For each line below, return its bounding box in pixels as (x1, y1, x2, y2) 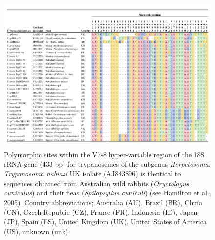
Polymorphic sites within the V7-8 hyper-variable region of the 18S (4, 149, 205, 159)
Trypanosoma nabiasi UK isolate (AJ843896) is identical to (4, 168, 181, 178)
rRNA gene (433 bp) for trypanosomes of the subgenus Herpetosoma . (4, 159, 211, 169)
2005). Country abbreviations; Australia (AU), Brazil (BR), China (4, 197, 203, 207)
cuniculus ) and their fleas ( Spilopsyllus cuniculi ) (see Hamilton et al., (4, 188, 211, 198)
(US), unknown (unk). (4, 226, 70, 236)
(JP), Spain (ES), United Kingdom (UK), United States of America (4, 216, 207, 226)
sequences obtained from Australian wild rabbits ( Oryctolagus (4, 178, 189, 188)
